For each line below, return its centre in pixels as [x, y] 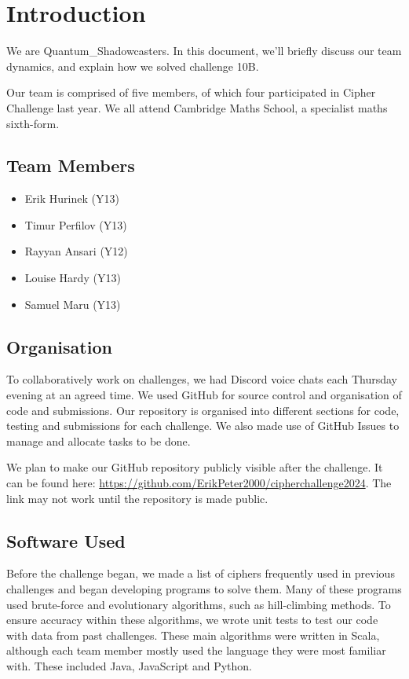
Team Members [71, 165]
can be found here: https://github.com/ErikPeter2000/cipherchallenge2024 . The [199, 483]
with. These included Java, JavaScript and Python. [130, 665]
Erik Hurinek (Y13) [72, 198]
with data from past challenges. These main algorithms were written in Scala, [193, 635]
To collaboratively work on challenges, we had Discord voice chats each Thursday [202, 379]
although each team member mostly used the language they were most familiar [196, 650]
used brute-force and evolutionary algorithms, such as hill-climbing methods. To [199, 604]
